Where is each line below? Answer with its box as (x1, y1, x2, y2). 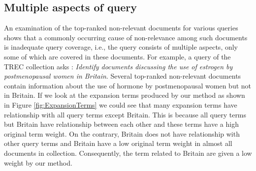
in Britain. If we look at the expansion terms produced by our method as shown (4, 90, 245, 100)
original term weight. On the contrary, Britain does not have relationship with (4, 128, 240, 139)
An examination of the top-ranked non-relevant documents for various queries (4, 23, 238, 33)
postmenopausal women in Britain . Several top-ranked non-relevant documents (4, 71, 241, 81)
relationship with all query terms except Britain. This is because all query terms (4, 109, 247, 119)
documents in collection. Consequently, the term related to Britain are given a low (4, 147, 252, 158)
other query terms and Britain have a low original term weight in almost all (4, 138, 232, 148)
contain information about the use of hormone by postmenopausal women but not (4, 80, 252, 90)
